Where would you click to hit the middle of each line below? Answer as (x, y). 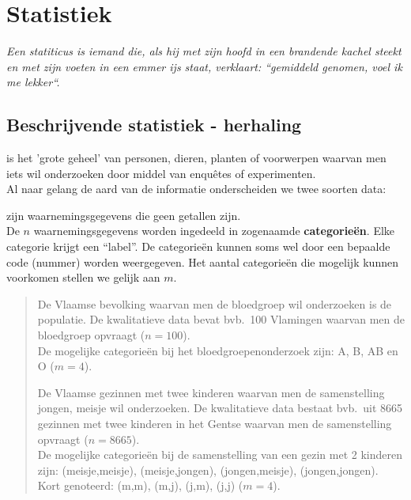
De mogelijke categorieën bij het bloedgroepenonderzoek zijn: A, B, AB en (218, 350)
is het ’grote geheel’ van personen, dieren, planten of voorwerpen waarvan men (196, 158)
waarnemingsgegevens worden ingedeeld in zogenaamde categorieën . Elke (214, 231)
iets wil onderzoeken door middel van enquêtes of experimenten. (161, 173)
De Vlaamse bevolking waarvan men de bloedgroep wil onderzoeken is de (215, 303)
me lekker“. (33, 82)
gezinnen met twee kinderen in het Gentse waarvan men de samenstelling (215, 424)
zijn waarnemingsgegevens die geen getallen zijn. (124, 215)
